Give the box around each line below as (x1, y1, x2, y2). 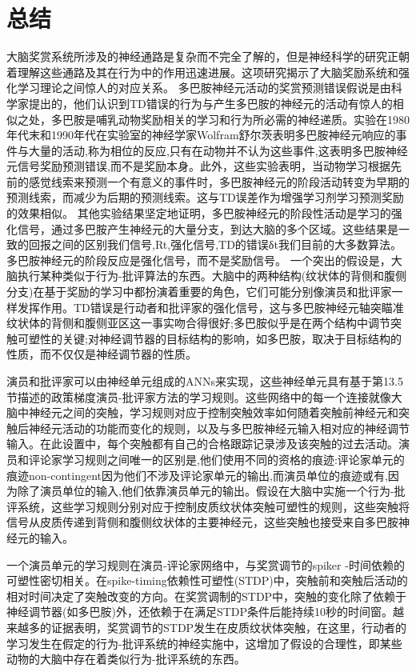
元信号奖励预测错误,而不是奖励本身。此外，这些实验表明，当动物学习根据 (6, 158, 390, 174)
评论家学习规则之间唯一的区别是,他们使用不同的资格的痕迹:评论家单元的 (28, 450, 405, 467)
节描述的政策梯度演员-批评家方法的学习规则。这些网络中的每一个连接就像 (6, 388, 391, 405)
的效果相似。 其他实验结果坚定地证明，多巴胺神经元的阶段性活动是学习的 (6, 205, 391, 222)
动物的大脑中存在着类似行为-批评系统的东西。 (6, 650, 246, 667)
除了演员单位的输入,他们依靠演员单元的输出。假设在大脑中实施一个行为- (17, 482, 394, 499)
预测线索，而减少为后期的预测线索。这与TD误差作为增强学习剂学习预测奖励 (6, 189, 404, 206)
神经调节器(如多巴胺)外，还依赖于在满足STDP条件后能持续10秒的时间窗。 (6, 603, 394, 620)
